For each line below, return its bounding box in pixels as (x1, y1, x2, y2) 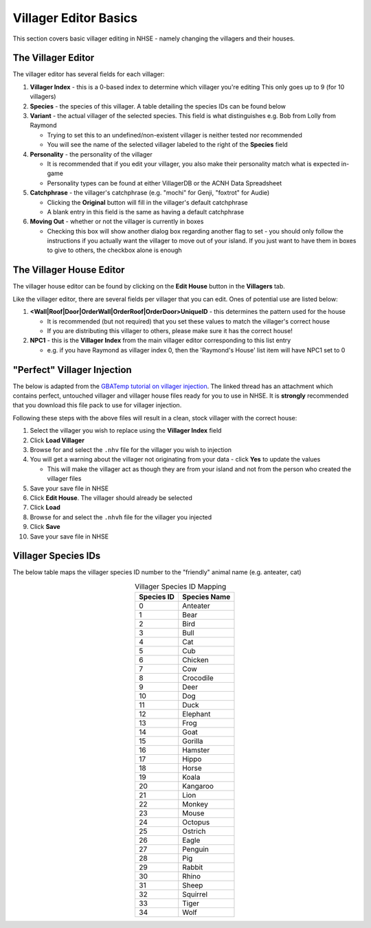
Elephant (182, 710, 211, 719)
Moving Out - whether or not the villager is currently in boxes (30, 217, 204, 226)
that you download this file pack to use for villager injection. (12, 401, 182, 409)
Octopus (182, 817, 210, 827)
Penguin (182, 845, 209, 855)
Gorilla (182, 736, 203, 746)
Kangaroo (182, 782, 214, 791)
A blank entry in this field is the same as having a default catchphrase (47, 207, 244, 216)
